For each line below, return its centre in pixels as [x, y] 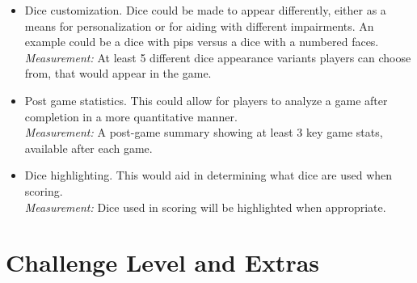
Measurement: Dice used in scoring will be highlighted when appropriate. [205, 207]
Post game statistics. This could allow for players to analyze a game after [206, 100]
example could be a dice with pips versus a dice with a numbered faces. [202, 42]
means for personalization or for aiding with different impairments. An [199, 25]
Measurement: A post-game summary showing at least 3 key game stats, [204, 132]
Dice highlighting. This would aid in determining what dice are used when [208, 175]
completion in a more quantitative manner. [131, 116]
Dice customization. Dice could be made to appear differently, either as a [205, 10]
